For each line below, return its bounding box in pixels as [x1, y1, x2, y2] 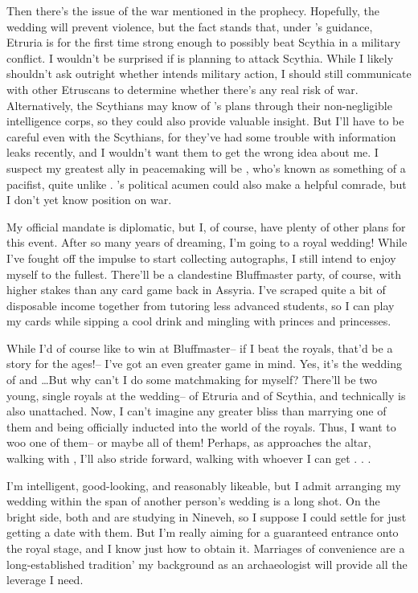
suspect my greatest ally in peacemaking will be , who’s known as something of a [6, 159, 406, 176]
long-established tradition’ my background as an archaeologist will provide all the [6, 555, 408, 572]
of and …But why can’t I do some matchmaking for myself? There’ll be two [6, 371, 377, 388]
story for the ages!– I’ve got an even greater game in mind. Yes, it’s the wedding [6, 355, 402, 372]
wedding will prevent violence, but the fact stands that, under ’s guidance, [6, 18, 373, 35]
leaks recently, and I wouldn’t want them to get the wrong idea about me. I [6, 144, 379, 161]
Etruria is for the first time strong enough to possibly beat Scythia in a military [6, 34, 401, 51]
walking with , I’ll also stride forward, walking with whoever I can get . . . [6, 450, 371, 467]
